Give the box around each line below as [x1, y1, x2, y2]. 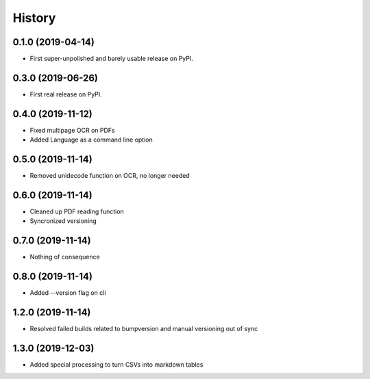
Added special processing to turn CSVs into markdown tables [29, 361, 203, 369]
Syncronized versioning [29, 217, 97, 225]
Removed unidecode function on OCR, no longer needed [29, 172, 190, 180]
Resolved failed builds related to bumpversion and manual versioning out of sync [29, 325, 258, 333]
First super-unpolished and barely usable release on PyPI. [29, 55, 193, 63]
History [12, 10, 56, 25]
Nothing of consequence [29, 253, 101, 261]
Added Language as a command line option [29, 135, 153, 144]
